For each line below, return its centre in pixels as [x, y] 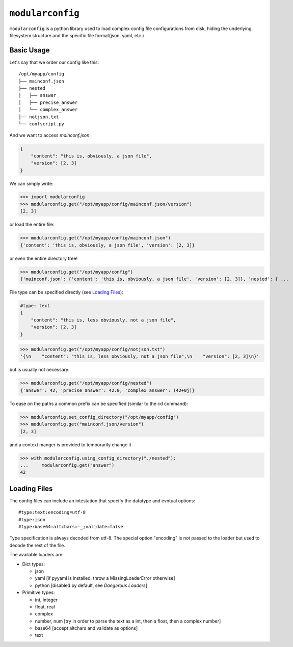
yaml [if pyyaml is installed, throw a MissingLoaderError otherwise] [105, 578]
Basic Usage [30, 50]
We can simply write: [31, 183]
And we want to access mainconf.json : [50, 136]
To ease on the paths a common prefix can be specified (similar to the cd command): [99, 403]
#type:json [32, 519]
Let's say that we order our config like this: [54, 62]
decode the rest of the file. [37, 545]
